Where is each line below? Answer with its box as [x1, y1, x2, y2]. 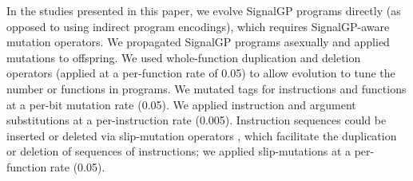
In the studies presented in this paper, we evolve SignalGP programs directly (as [6, 2, 401, 18]
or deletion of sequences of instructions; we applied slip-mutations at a [6, 143, 351, 159]
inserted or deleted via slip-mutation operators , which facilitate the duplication [6, 127, 397, 144]
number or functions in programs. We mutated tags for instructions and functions [6, 80, 407, 96]
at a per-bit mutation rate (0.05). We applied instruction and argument [6, 96, 356, 112]
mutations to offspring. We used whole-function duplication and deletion [6, 49, 361, 65]
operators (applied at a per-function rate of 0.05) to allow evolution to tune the [6, 65, 395, 81]
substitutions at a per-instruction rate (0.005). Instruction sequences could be [6, 112, 387, 128]
